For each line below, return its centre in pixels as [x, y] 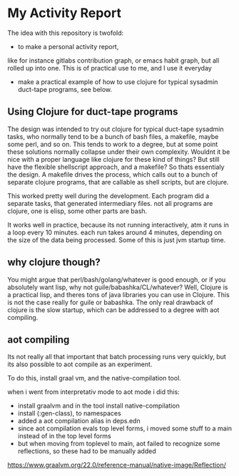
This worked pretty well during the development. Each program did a [108, 196]
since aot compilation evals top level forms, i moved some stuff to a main [124, 428]
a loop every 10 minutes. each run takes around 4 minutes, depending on [115, 232]
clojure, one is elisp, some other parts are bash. [77, 211]
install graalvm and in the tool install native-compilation [99, 406]
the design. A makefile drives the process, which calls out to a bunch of [113, 174]
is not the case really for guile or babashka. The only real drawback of [111, 302]
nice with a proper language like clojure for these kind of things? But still [113, 159]
